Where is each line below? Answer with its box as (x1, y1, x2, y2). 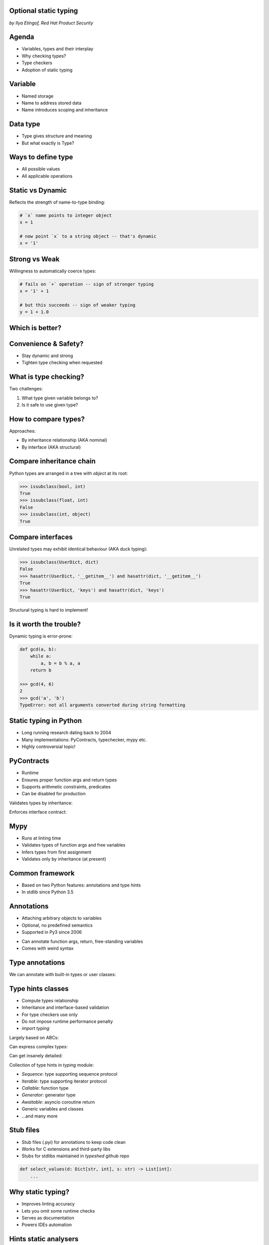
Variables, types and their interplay (21, 46, 94, 52)
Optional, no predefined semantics (21, 922, 93, 928)
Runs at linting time (21, 835, 61, 841)
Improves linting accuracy (21, 1201, 75, 1207)
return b (30, 667, 52, 673)
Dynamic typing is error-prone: (9, 633, 73, 639)
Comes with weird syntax (21, 945, 74, 951)
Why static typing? (9, 1188, 70, 1196)
